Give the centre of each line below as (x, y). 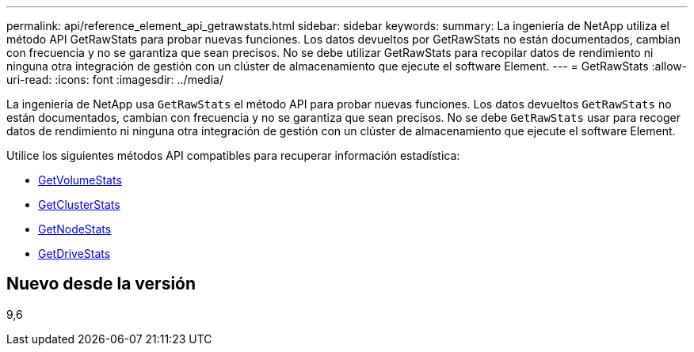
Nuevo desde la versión (101, 284)
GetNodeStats (75, 229)
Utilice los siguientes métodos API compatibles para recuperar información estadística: (233, 155)
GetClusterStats (79, 204)
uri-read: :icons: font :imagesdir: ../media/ (115, 79)
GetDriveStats (74, 254)
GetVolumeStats (80, 180)
